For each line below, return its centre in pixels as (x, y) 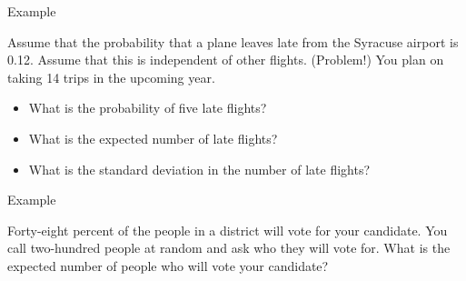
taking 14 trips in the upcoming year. (111, 77)
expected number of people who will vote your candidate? (168, 265)
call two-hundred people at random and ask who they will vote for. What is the (229, 248)
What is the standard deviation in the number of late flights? (199, 169)
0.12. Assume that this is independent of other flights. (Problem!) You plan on (226, 60)
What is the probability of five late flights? (148, 108)
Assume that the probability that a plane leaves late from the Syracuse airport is (233, 41)
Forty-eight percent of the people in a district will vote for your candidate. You (228, 230)
